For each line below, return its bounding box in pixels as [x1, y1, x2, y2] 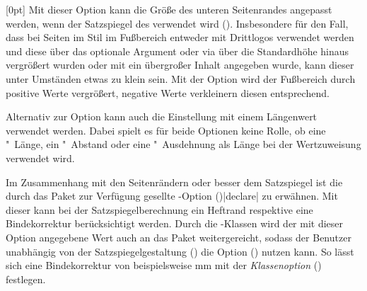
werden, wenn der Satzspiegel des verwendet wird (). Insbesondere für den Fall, [6, 16, 349, 30]
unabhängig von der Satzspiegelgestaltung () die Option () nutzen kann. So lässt [6, 244, 354, 258]
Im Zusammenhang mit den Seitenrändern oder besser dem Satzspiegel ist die [6, 174, 343, 189]
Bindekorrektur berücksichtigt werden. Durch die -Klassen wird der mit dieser [6, 216, 344, 231]
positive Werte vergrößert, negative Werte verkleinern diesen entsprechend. [6, 85, 330, 100]
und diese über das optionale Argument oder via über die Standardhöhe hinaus [6, 43, 349, 58]
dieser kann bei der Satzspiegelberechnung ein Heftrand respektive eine [6, 202, 313, 217]
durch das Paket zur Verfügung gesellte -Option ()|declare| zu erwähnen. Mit [6, 188, 338, 203]
